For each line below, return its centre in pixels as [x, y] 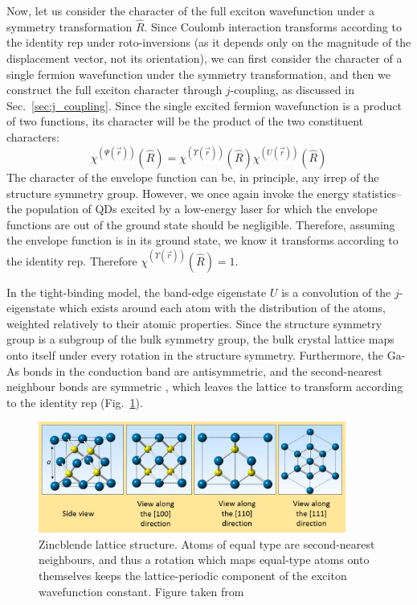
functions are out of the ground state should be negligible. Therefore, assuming [201, 224]
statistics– [378, 193]
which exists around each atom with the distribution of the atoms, [222, 308]
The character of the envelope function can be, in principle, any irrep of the [193, 177]
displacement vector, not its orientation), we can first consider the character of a [204, 58]
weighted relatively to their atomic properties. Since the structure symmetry [194, 323]
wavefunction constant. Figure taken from [141, 591]
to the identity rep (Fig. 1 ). [75, 402]
